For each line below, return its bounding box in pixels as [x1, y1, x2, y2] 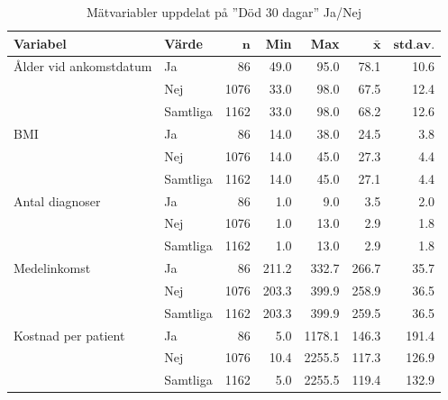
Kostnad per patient [14, 325, 125, 344]
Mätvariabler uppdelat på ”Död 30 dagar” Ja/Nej [87, 3, 362, 21]
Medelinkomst [14, 259, 91, 277]
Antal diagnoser [14, 191, 101, 210]
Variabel [14, 33, 67, 52]
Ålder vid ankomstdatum [14, 57, 152, 76]
